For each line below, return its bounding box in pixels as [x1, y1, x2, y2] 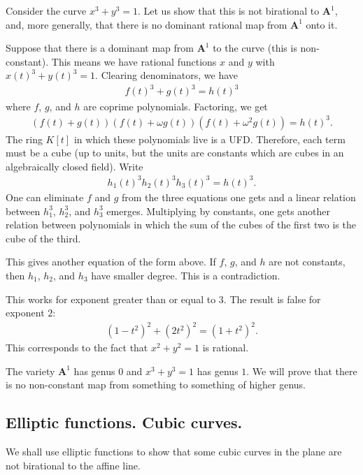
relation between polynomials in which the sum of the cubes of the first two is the [6, 217, 356, 232]
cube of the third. [6, 231, 81, 245]
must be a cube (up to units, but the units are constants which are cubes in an [6, 145, 344, 160]
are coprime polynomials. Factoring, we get [83, 98, 268, 113]
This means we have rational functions [51, 54, 217, 68]
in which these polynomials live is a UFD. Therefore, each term [73, 131, 346, 146]
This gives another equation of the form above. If [6, 254, 216, 269]
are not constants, [269, 254, 346, 269]
